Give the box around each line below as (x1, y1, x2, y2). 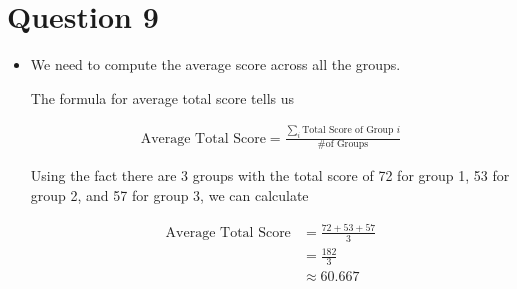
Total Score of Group (302, 125, 394, 136)
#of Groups (317, 139, 369, 150)
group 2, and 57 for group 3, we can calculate (30, 185, 309, 206)
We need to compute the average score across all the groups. (30, 54, 401, 75)
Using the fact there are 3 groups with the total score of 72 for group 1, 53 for (30, 165, 510, 186)
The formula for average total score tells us (30, 87, 295, 108)
